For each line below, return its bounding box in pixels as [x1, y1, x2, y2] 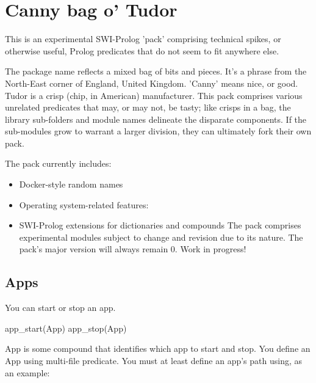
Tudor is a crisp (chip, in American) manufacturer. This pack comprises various [5, 89, 303, 101]
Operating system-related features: [19, 198, 149, 211]
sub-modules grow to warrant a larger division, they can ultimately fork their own [5, 125, 312, 137]
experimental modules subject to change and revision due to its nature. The [19, 230, 303, 243]
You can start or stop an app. [5, 301, 116, 314]
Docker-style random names [19, 178, 123, 191]
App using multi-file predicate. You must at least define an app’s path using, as [5, 354, 303, 367]
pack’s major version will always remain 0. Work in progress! [19, 243, 246, 255]
